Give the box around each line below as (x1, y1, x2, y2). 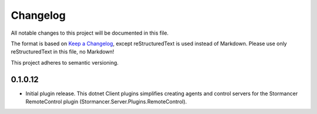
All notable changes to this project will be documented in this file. (11, 29, 169, 36)
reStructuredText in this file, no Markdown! (11, 48, 114, 55)
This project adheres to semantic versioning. (11, 59, 119, 66)
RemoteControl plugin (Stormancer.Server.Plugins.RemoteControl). (25, 98, 187, 105)
